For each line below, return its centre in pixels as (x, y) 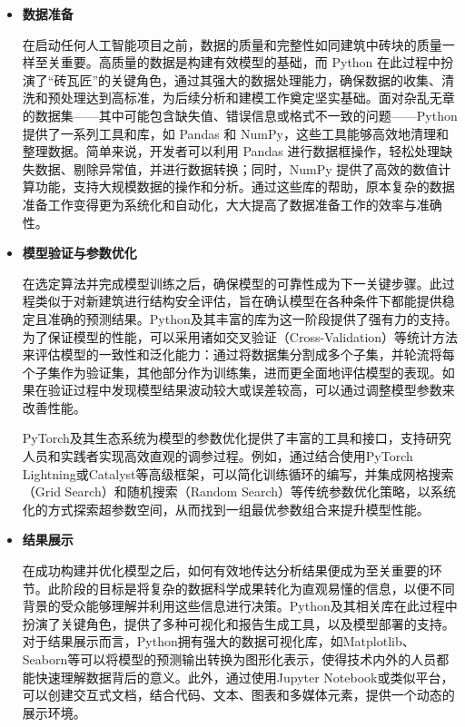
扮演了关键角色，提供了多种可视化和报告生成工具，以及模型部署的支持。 (238, 623)
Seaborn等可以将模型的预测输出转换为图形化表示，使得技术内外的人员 (229, 659)
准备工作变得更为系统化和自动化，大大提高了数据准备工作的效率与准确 (232, 204)
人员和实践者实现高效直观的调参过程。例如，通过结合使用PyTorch (218, 456)
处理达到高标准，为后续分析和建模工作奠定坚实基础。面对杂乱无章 (257, 98)
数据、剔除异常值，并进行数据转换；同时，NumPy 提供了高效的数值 (237, 168)
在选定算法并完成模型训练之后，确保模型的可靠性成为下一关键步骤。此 (232, 283)
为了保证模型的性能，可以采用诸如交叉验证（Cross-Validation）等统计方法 (240, 336)
